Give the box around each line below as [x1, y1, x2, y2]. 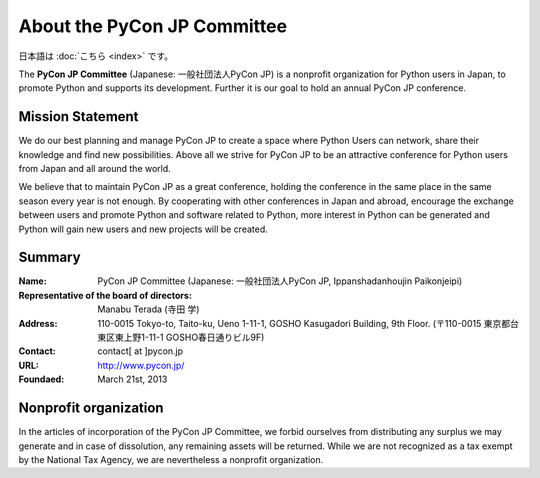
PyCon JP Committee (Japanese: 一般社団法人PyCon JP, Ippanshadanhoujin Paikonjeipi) [97, 275, 463, 287]
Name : [18, 275, 47, 287]
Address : [18, 317, 58, 329]
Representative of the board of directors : [18, 289, 192, 301]
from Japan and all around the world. [18, 163, 172, 175]
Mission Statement [18, 108, 139, 125]
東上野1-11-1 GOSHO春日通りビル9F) [114, 331, 265, 344]
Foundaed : [18, 373, 65, 385]
